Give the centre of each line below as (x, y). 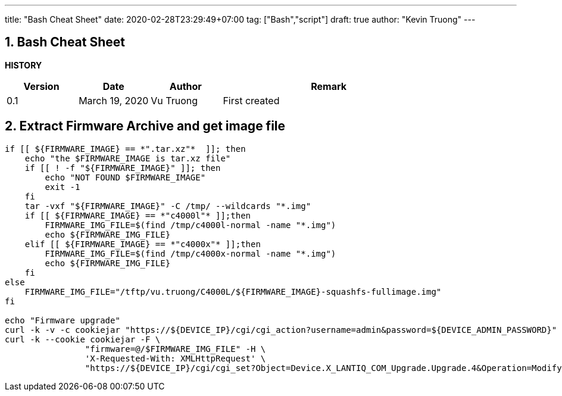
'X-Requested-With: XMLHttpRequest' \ (175, 358)
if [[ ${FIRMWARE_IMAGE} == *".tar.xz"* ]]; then (125, 149)
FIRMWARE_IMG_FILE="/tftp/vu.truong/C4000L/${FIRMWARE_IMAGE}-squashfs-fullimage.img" (233, 291)
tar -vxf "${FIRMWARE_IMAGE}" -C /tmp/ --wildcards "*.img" (168, 206)
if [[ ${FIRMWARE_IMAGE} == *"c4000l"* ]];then (138, 215)
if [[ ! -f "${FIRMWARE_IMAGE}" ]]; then (123, 168)
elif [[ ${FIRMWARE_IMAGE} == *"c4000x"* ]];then (143, 244)
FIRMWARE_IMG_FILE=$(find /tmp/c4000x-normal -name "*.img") (191, 253)
